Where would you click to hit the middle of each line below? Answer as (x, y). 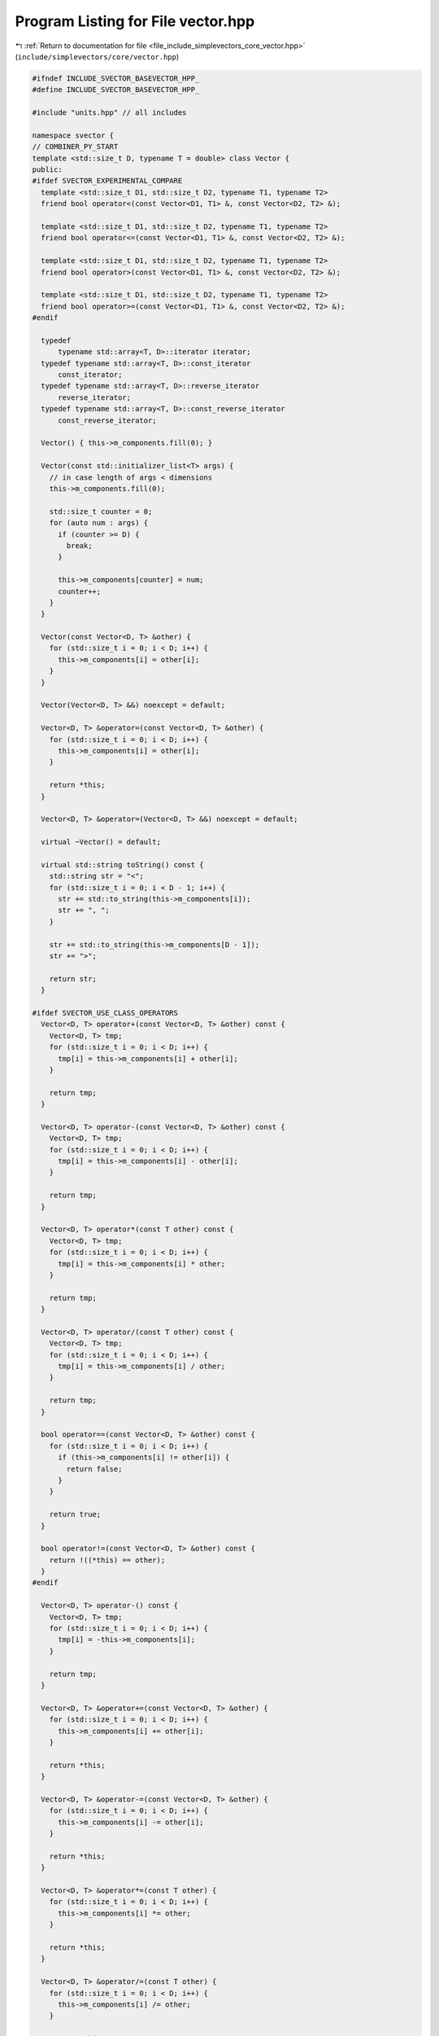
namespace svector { (73, 135)
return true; (75, 1514)
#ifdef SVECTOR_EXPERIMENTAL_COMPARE (107, 181)
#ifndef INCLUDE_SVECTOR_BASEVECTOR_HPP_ (116, 78)
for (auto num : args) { (99, 523)
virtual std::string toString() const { (122, 864)
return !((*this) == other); (107, 1560)
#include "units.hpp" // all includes (109, 113)
